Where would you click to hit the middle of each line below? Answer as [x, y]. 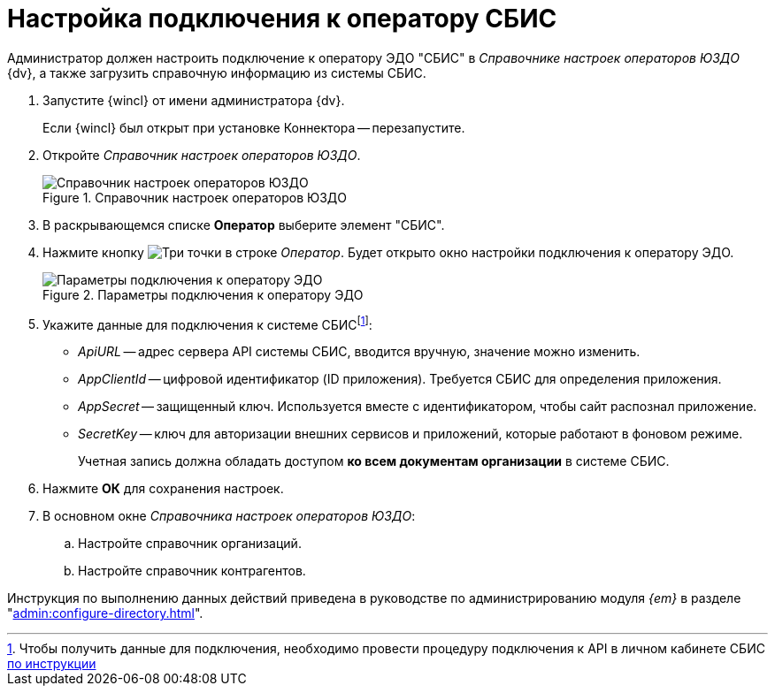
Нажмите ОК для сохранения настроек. [163, 489]
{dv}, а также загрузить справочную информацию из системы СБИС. [217, 72]
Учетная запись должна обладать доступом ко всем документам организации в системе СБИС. [374, 461]
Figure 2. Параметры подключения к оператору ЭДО [203, 294]
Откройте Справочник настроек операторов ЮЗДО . [202, 155]
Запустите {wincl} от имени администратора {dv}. [194, 100]
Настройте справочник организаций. [190, 544]
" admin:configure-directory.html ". [105, 613]
